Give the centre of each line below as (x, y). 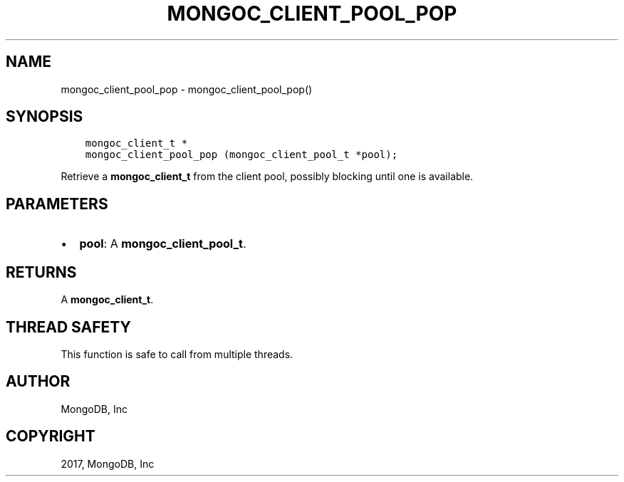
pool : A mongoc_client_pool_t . (163, 244)
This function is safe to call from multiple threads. (177, 354)
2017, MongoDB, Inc (108, 463)
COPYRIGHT (51, 436)
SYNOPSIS (45, 117)
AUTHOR (38, 382)
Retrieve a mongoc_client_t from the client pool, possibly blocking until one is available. (267, 177)
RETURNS (41, 272)
